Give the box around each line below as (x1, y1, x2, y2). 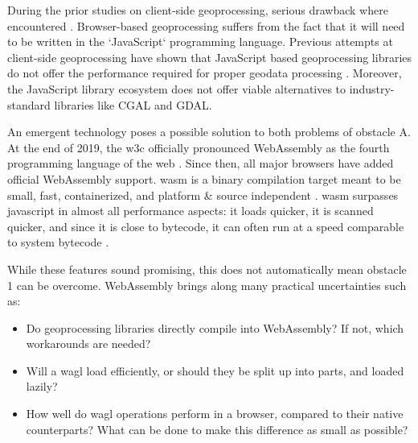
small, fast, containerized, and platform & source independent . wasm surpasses (7, 186, 399, 203)
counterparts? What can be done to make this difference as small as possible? (26, 420, 408, 437)
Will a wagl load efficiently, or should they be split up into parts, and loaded (26, 362, 404, 379)
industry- (349, 80, 395, 97)
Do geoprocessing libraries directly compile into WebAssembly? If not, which (26, 319, 404, 336)
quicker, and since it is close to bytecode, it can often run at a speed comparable (7, 217, 404, 234)
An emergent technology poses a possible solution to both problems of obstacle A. (7, 123, 411, 140)
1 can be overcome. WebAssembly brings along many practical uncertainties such (7, 276, 407, 293)
